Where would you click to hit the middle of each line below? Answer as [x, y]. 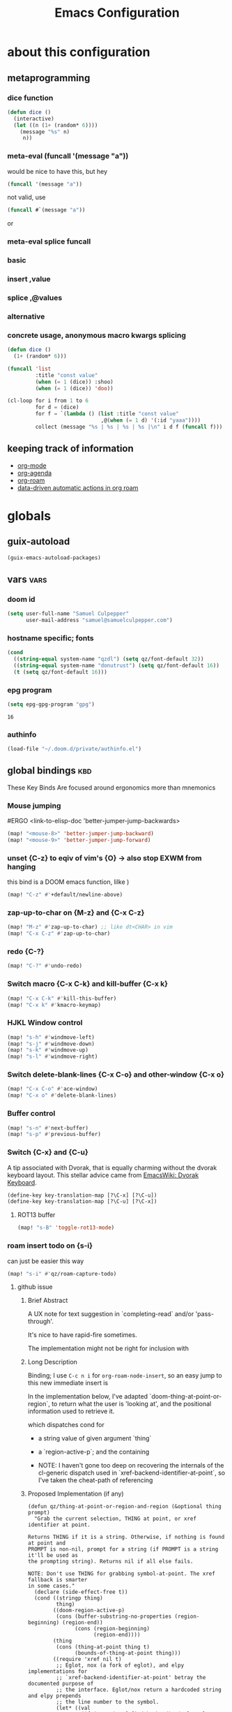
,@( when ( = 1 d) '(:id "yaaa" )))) [150, 420]
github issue [35, 1287]
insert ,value [29, 279]
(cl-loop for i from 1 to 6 [48, 401]
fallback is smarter [57, 1580]
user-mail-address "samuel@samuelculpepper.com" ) [99, 620]
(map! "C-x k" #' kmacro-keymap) [54, 1005]
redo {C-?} [26, 952]
